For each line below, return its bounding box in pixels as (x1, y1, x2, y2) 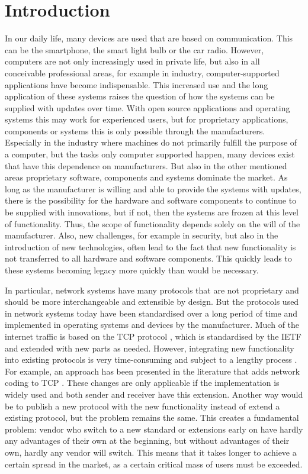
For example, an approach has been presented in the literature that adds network (5, 365, 300, 377)
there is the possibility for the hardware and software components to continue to (5, 194, 297, 207)
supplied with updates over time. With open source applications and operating (5, 101, 290, 114)
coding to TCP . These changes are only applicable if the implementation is (5, 376, 280, 389)
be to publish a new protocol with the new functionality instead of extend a (5, 399, 280, 412)
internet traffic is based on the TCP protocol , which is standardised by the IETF (5, 330, 301, 342)
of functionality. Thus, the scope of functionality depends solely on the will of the (5, 217, 300, 230)
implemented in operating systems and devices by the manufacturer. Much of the (5, 318, 300, 331)
